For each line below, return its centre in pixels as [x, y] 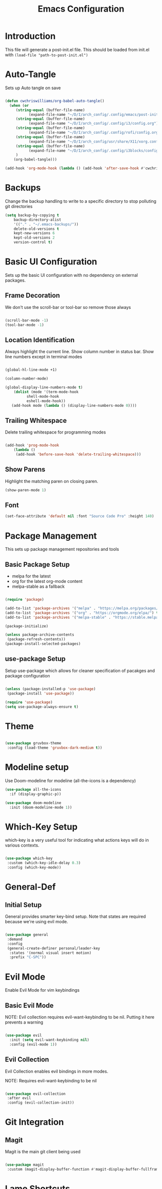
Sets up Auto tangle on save [33, 88]
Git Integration [34, 1122]
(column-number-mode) [27, 379]
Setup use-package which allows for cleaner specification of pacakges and [80, 671]
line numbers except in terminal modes [44, 357]
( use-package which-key [29, 859]
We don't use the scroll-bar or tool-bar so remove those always [68, 307]
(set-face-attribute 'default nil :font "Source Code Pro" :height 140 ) [80, 516]
